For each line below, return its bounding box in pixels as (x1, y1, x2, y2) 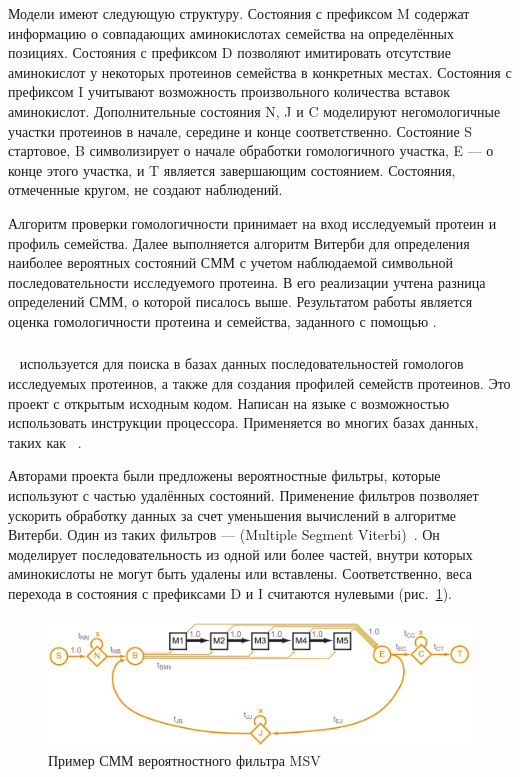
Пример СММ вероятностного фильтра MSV (48, 749, 321, 770)
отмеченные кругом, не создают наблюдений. (8, 179, 283, 200)
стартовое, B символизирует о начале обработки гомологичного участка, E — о (8, 140, 494, 161)
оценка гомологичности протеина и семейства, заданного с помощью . (8, 310, 437, 331)
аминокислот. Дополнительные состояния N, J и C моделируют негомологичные (8, 100, 501, 121)
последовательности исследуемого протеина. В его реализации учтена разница (8, 271, 486, 292)
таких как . (8, 431, 82, 452)
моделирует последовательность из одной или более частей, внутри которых (8, 543, 473, 564)
